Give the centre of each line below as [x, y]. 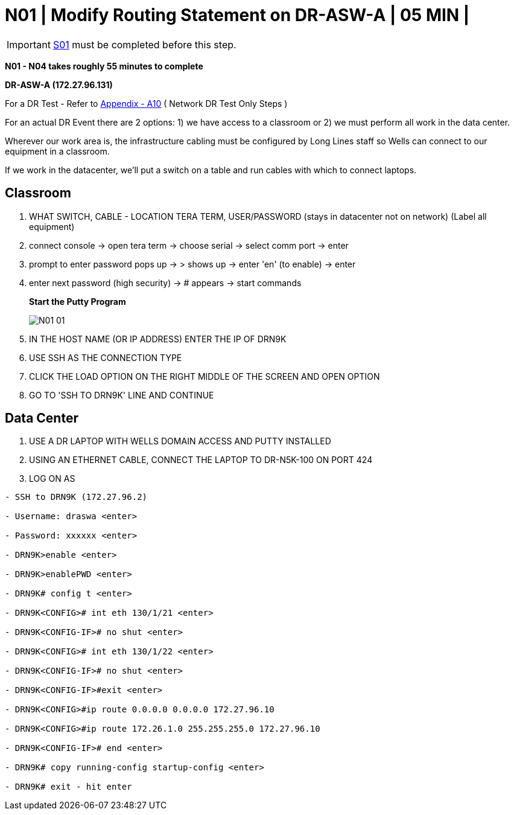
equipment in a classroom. [57, 151]
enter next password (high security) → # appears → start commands [165, 283]
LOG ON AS [52, 479]
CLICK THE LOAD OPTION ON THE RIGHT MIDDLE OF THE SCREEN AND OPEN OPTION [205, 376]
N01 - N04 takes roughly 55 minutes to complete [104, 66]
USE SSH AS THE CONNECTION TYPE [106, 357]
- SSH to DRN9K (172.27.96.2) [76, 497]
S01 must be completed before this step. [144, 44]
